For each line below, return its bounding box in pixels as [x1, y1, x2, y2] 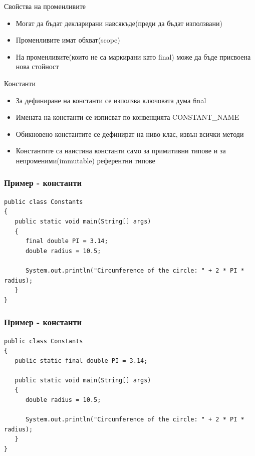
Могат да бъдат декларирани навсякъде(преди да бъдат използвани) [16, 18, 222, 28]
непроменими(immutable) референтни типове [16, 155, 155, 165]
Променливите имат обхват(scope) [16, 35, 120, 45]
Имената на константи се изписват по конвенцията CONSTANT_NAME [16, 112, 239, 122]
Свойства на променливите [4, 1, 86, 11]
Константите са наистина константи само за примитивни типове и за [16, 145, 226, 156]
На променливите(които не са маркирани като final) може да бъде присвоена [16, 51, 251, 62]
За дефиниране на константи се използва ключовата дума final [16, 95, 206, 105]
